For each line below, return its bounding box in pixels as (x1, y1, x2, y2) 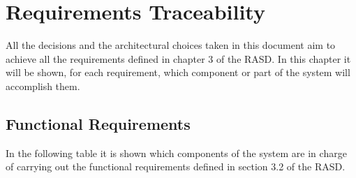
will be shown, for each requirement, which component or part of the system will (6, 65, 350, 80)
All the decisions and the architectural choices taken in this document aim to (6, 38, 336, 52)
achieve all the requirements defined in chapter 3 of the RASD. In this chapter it (6, 51, 351, 66)
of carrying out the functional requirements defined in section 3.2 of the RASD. (6, 159, 346, 174)
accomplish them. (6, 78, 80, 93)
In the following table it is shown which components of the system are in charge (6, 145, 347, 160)
